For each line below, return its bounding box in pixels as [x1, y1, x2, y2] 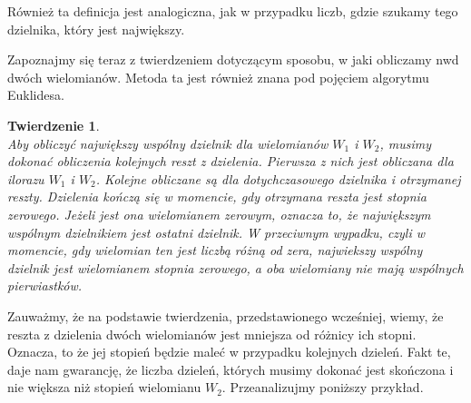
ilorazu [7, 169, 44, 188]
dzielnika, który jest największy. [7, 19, 185, 38]
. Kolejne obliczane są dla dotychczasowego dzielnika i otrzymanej [95, 169, 461, 188]
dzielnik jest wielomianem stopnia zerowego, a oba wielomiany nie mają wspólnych [7, 258, 464, 277]
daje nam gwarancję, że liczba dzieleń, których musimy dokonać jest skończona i [7, 359, 454, 378]
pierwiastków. [7, 276, 83, 295]
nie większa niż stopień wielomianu [7, 378, 201, 397]
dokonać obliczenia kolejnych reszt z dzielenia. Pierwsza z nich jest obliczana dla [7, 152, 454, 171]
